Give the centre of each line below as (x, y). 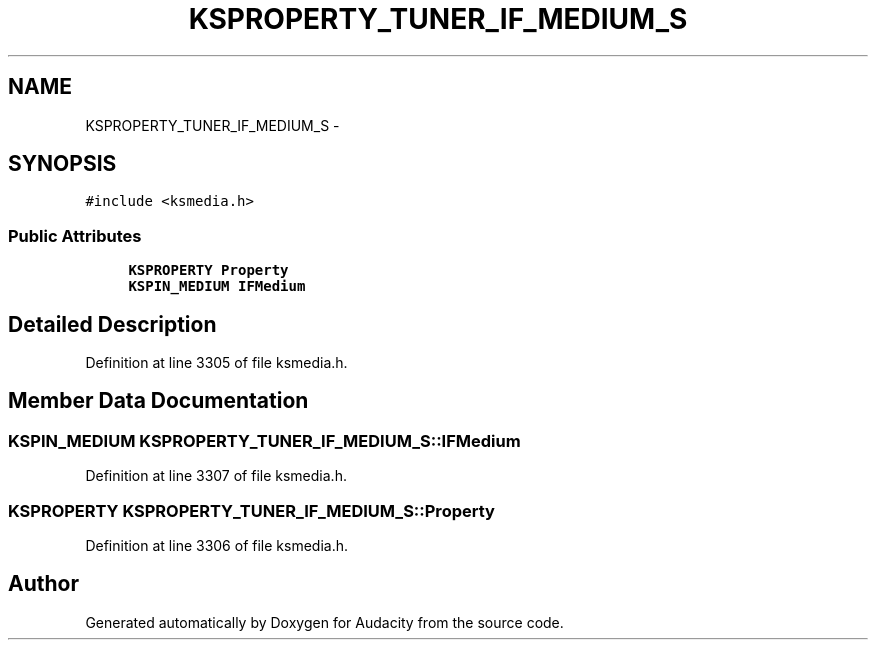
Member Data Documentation (158, 401)
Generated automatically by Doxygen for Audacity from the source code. (324, 622)
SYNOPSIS (62, 164)
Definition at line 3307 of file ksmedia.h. (216, 476)
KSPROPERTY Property (208, 270)
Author (43, 584)
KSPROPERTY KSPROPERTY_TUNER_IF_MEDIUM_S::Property (251, 510)
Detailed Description (112, 324)
